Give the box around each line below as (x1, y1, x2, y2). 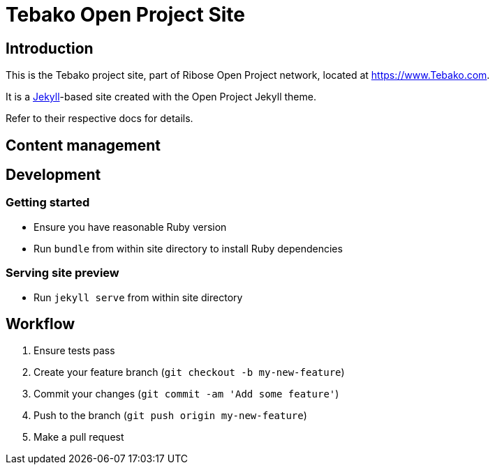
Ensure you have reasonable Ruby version (34, 220, 227, 233)
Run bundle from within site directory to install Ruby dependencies (34, 242, 343, 255)
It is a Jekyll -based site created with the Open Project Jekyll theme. (6, 91, 316, 103)
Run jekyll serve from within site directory (34, 291, 243, 303)
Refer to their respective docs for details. (6, 112, 193, 125)
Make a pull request (34, 431, 124, 444)
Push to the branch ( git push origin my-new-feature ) (34, 409, 307, 422)
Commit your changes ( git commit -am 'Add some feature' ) (34, 388, 339, 400)
